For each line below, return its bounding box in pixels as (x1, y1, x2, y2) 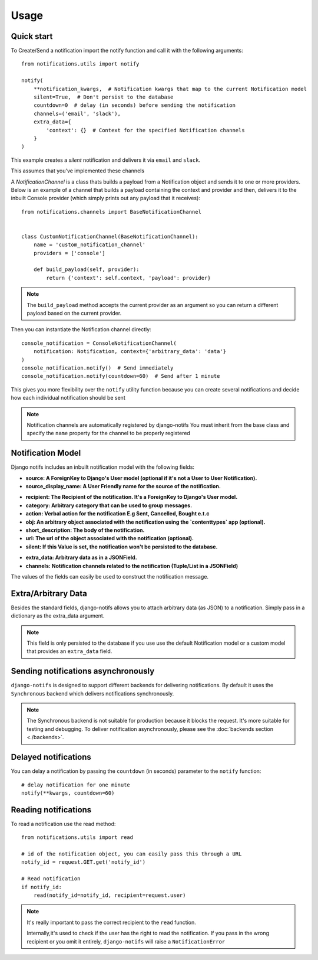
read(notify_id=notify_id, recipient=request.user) (33, 892, 186, 899)
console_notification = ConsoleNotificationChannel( (21, 339, 177, 347)
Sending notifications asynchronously (11, 666, 155, 676)
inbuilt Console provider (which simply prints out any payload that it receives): (11, 195, 200, 202)
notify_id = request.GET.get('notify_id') (21, 859, 146, 866)
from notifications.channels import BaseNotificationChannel (21, 208, 201, 215)
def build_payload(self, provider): (33, 266, 140, 273)
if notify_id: (21, 883, 62, 890)
